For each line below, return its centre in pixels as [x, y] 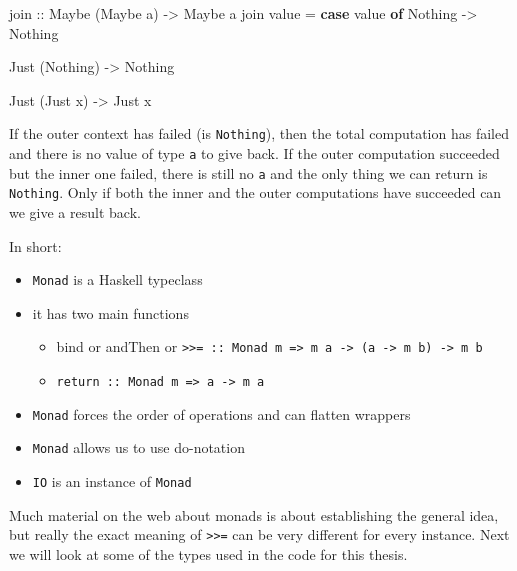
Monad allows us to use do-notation [138, 447]
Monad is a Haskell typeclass [117, 279]
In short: [35, 245]
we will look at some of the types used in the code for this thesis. [208, 553]
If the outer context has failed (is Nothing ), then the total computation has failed [259, 133]
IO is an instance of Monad [112, 481]
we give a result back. [75, 212]
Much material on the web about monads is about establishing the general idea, [254, 514]
